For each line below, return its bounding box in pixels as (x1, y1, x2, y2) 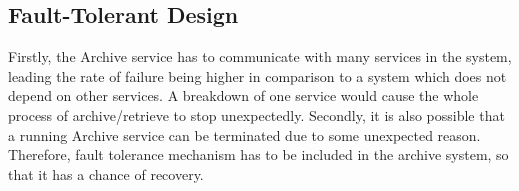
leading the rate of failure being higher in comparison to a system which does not (8, 65, 507, 86)
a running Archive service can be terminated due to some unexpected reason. (8, 124, 481, 145)
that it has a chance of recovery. (8, 163, 204, 184)
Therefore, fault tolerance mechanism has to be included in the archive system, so (8, 144, 509, 165)
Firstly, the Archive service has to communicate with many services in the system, (8, 46, 512, 67)
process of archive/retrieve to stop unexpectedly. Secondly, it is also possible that (8, 104, 505, 125)
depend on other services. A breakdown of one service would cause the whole (8, 85, 479, 106)
